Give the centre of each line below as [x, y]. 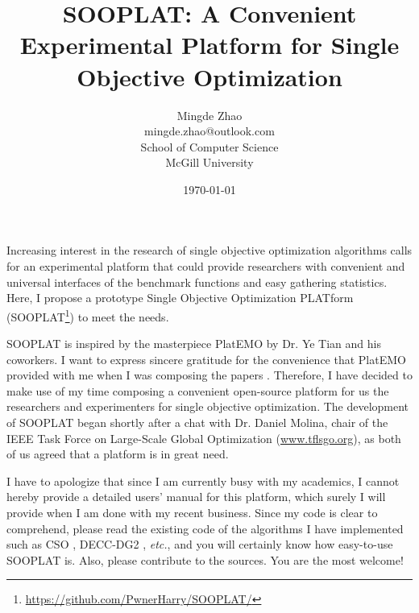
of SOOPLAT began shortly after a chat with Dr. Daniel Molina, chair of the [197, 422]
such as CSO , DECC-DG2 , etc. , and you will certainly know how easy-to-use [200, 544]
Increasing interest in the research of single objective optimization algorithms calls [209, 250]
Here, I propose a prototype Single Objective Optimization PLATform [180, 298]
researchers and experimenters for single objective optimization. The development [208, 406]
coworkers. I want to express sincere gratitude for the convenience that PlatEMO [206, 359]
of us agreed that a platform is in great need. [118, 454]
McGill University [209, 162]
